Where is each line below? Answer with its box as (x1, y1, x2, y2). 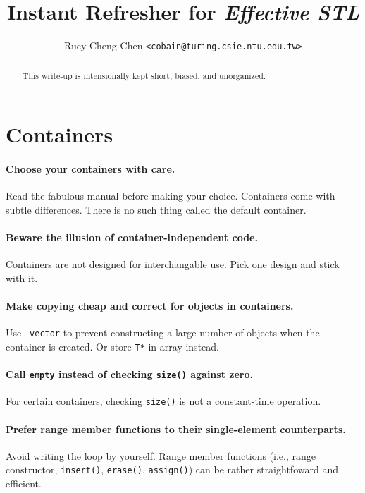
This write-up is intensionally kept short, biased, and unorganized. (22, 69, 266, 81)
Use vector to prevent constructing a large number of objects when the (6, 325, 320, 340)
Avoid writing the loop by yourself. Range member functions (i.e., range (6, 448, 316, 463)
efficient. (6, 476, 42, 491)
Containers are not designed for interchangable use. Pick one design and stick (6, 257, 340, 272)
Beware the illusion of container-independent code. (6, 230, 258, 244)
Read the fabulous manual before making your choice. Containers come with (6, 188, 335, 203)
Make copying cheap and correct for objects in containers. (6, 298, 294, 312)
